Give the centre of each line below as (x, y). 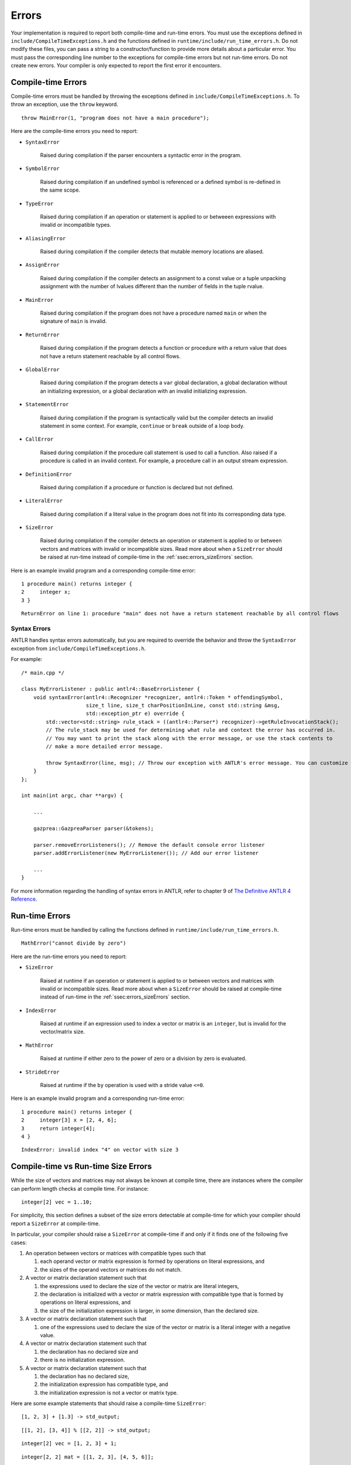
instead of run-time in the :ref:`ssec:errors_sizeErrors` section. (115, 997)
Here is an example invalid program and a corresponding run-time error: (98, 1098)
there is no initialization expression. (82, 1360)
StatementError (47, 405)
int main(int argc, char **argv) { (72, 796)
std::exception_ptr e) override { (135, 714)
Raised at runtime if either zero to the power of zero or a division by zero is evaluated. (143, 1058)
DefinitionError (49, 474)
